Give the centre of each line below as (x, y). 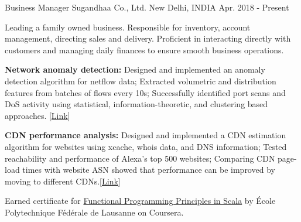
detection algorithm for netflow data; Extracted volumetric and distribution (141, 81)
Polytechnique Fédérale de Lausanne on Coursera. (94, 212)
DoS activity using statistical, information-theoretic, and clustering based (136, 104)
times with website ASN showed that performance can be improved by (149, 170)
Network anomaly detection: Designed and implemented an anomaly (135, 69)
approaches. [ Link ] (37, 115)
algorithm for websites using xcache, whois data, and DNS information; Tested (146, 146)
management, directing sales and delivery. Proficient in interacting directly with (148, 38)
